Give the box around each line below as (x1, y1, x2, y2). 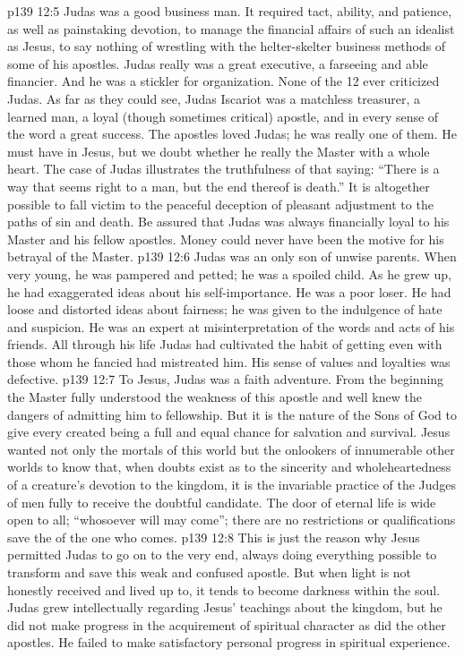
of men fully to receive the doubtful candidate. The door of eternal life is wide (7, 492, 436, 511)
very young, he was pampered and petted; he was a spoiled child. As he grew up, (7, 264, 451, 283)
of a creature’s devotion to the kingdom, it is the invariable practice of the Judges (7, 475, 457, 494)
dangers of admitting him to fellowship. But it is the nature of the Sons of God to (7, 405, 457, 423)
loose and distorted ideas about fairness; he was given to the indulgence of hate (7, 300, 443, 319)
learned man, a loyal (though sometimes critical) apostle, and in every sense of (7, 107, 439, 125)
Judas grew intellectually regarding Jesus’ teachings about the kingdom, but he (7, 598, 443, 617)
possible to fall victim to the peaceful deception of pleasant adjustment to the (7, 194, 434, 213)
